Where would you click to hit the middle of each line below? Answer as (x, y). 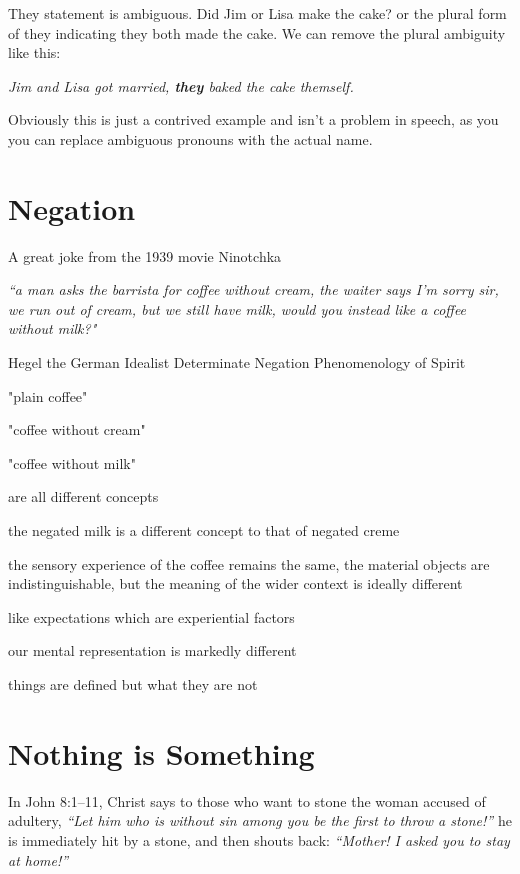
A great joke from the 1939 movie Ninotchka (145, 255)
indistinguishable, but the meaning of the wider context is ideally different (235, 583)
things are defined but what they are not (133, 684)
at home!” (38, 859)
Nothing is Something (161, 752)
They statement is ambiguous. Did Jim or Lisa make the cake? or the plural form (257, 13)
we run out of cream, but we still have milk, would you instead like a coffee (237, 308)
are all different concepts (83, 496)
